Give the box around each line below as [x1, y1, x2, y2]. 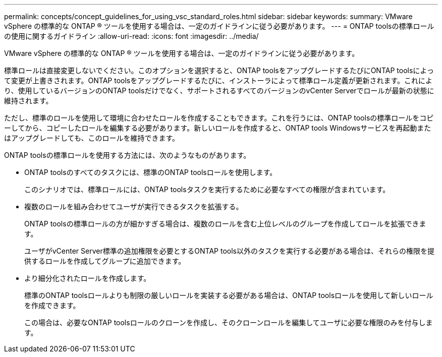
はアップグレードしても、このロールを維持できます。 [4, 134, 180, 142]
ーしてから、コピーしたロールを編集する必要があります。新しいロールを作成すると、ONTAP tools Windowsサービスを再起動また [4, 124, 431, 132]
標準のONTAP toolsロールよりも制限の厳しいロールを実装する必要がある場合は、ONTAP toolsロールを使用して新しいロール [24, 291, 433, 300]
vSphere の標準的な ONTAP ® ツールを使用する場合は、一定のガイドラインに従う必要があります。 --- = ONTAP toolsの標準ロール [4, 22, 434, 30]
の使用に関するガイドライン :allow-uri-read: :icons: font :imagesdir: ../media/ [4, 32, 259, 40]
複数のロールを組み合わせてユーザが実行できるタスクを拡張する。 [24, 202, 243, 211]
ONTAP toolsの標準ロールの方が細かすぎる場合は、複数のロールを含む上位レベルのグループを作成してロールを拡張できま [24, 219, 426, 228]
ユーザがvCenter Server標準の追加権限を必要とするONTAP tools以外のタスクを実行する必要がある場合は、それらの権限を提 [24, 247, 434, 255]
